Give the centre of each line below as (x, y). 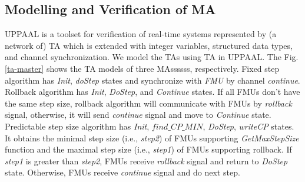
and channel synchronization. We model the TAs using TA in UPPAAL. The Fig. (152, 57)
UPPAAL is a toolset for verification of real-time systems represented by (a (141, 34)
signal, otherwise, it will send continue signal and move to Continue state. (138, 115)
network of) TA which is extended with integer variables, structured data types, (149, 45)
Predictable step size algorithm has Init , (77, 126)
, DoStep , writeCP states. (248, 126)
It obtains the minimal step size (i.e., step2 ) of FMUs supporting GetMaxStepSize (152, 138)
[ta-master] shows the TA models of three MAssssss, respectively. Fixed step (142, 68)
